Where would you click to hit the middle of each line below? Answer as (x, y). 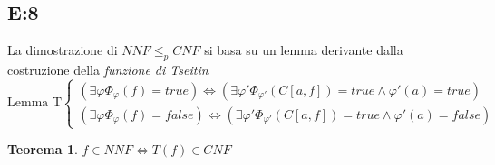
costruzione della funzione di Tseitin (108, 69)
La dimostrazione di (63, 50)
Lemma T (35, 103)
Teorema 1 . (43, 149)
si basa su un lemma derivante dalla (304, 50)
